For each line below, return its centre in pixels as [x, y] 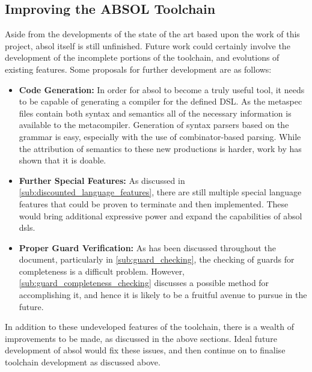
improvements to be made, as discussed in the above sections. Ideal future [141, 338]
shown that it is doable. [63, 160]
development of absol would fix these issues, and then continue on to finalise [145, 350]
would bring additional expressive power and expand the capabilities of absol [161, 215]
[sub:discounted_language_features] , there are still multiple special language [160, 192]
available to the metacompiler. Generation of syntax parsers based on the [154, 125]
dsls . [27, 227]
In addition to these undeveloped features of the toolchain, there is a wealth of [149, 327]
